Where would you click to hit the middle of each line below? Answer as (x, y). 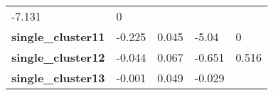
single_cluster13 (58, 78)
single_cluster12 (58, 57)
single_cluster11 (58, 37)
